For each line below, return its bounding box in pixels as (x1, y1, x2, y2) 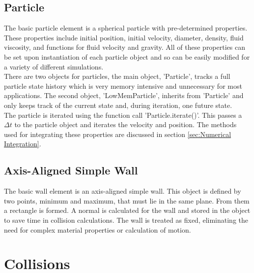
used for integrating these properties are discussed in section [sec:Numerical (4, 129, 231, 139)
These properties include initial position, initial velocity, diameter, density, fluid (4, 32, 244, 42)
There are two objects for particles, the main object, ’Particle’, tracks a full (4, 71, 230, 81)
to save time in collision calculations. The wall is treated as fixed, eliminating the (4, 214, 248, 225)
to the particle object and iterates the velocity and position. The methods (14, 119, 237, 130)
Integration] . (4, 138, 41, 149)
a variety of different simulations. (4, 61, 104, 71)
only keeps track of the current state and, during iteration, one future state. (4, 100, 232, 110)
